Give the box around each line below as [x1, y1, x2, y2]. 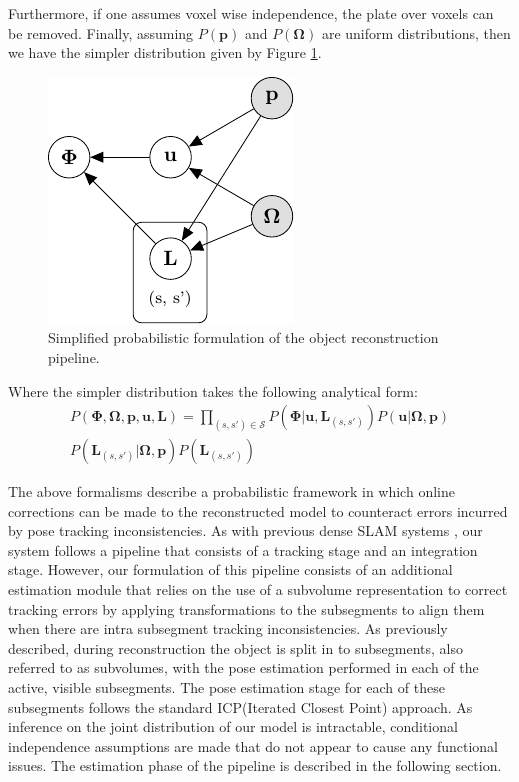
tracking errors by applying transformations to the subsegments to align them [8, 598, 485, 619]
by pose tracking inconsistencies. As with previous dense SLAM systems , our [8, 520, 483, 541]
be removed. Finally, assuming [8, 22, 194, 43]
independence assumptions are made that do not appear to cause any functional [8, 735, 499, 756]
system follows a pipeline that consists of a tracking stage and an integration [8, 539, 478, 560]
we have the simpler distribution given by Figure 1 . [8, 42, 322, 63]
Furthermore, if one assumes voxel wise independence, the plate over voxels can [8, 3, 494, 23]
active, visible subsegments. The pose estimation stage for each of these [8, 677, 445, 698]
